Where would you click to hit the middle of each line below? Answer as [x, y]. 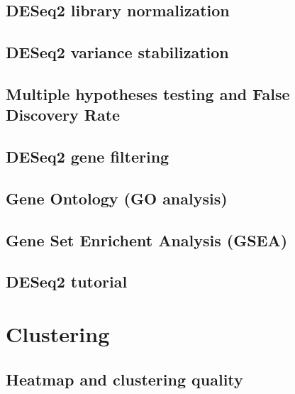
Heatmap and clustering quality [124, 379]
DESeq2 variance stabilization [117, 52]
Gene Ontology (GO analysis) [117, 198]
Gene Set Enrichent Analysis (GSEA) [147, 240]
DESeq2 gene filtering [88, 157]
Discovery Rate [63, 115]
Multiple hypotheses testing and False [148, 93]
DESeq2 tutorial [67, 281]
